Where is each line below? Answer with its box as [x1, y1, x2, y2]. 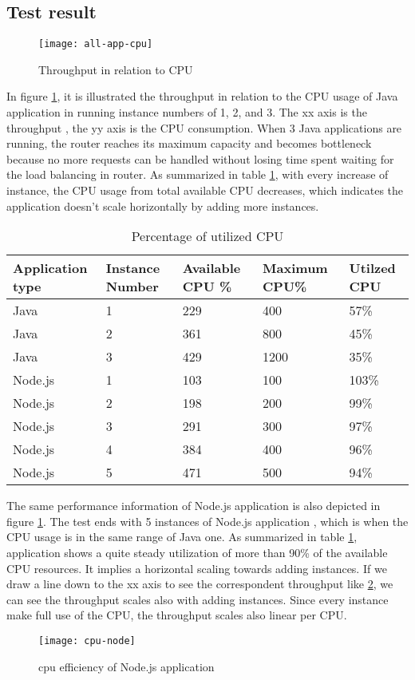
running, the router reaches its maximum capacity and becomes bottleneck [6, 135, 372, 152]
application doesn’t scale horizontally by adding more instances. [6, 197, 319, 214]
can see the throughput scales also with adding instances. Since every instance [6, 591, 389, 607]
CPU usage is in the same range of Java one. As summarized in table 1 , [6, 528, 358, 545]
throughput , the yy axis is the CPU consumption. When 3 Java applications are [6, 119, 402, 136]
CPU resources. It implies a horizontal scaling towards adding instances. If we [6, 559, 387, 576]
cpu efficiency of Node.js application [38, 658, 215, 674]
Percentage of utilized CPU [131, 227, 284, 246]
